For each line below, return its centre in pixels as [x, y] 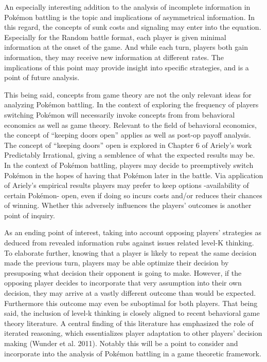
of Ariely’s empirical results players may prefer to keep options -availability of [127, 185]
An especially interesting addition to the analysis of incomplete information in [127, 7]
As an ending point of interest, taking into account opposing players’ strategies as [133, 232]
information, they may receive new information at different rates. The [114, 57]
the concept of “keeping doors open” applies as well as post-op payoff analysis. [128, 135]
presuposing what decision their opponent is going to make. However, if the [123, 272]
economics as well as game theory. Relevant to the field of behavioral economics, [130, 125]
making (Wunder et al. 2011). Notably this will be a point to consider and [121, 343]
